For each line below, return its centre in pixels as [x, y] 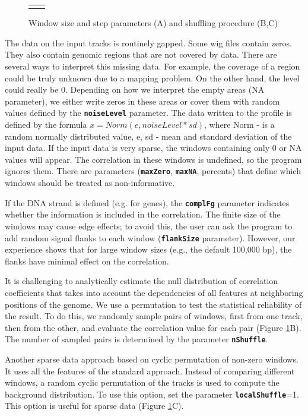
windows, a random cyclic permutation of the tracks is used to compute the [142, 382]
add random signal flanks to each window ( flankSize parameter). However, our [150, 237]
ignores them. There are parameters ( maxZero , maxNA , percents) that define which [153, 171]
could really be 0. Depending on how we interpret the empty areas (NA [135, 89]
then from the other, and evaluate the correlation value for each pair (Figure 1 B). [153, 327]
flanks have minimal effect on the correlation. [87, 261]
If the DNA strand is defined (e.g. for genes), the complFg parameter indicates [147, 202]
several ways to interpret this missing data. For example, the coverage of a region [153, 66]
